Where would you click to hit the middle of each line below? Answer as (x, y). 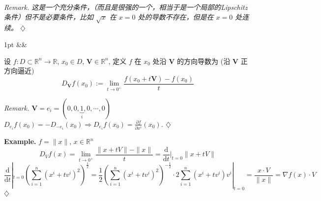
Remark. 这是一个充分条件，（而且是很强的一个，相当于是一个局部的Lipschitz (126, 7)
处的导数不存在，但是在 (176, 16)
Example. (20, 141)
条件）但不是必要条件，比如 (49, 16)
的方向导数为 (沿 (204, 61)
